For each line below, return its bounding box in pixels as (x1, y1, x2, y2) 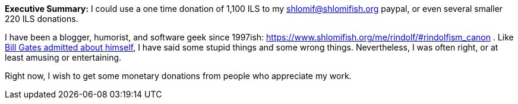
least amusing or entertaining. (5, 52, 122, 62)
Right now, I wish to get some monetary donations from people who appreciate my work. (5, 71, 352, 81)
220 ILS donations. (5, 14, 78, 24)
